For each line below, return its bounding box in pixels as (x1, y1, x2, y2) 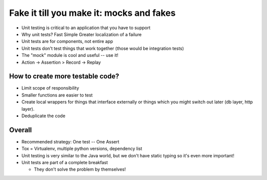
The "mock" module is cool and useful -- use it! (21, 52, 119, 58)
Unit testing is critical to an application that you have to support (21, 25, 151, 31)
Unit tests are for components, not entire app (21, 39, 113, 45)
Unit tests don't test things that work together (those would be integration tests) (21, 45, 184, 51)
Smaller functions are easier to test (21, 92, 93, 98)
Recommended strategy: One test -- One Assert (21, 138, 120, 144)
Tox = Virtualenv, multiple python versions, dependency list (21, 146, 142, 152)
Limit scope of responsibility (21, 85, 79, 91)
